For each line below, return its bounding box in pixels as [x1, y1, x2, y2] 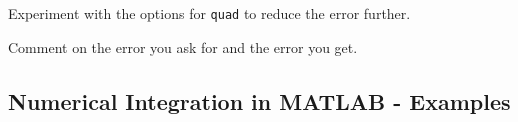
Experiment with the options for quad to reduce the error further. [8, 3, 411, 23]
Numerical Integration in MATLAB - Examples [8, 85, 511, 116]
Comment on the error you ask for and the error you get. [8, 36, 358, 57]
